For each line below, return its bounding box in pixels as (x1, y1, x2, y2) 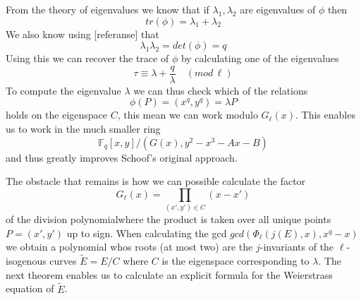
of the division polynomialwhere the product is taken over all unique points (6, 212, 331, 227)
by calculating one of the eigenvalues (180, 51, 339, 66)
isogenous (6, 253, 47, 268)
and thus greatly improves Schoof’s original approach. (6, 150, 238, 164)
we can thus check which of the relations (133, 83, 308, 97)
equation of (6, 281, 54, 296)
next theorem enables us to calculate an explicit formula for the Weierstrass (6, 267, 333, 282)
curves (49, 253, 77, 268)
